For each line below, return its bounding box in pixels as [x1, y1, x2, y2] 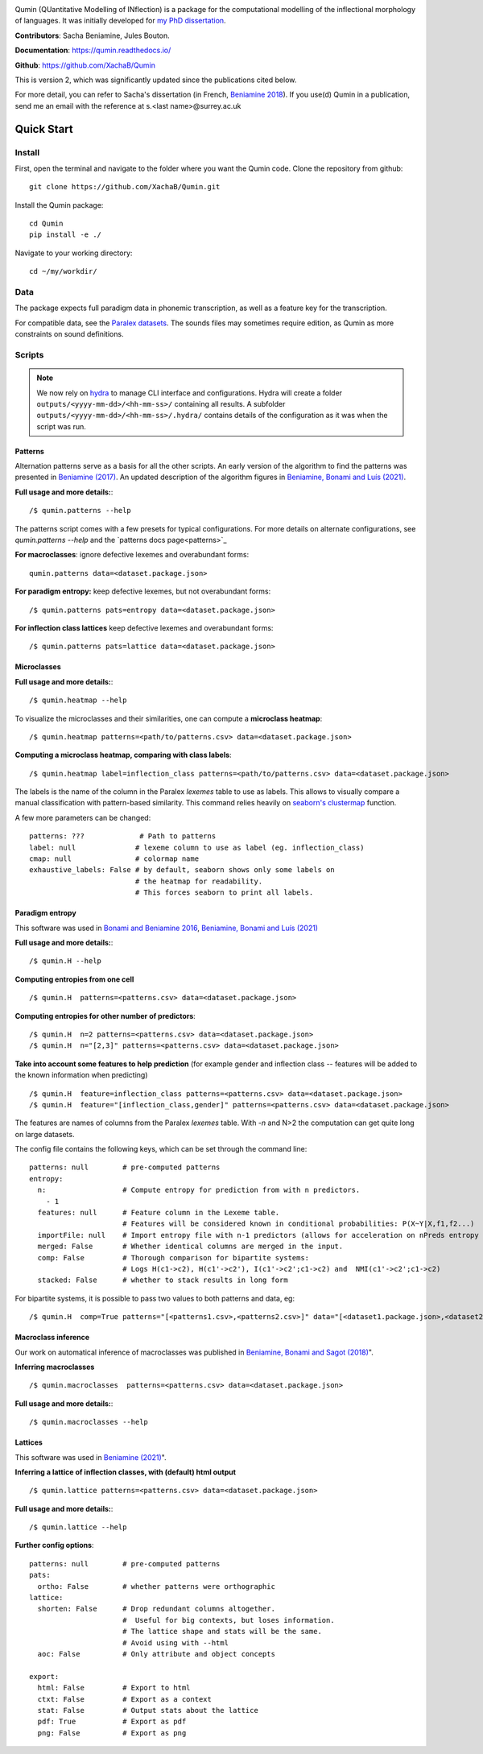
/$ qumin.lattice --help [29, 1523, 127, 1532]
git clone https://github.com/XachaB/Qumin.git [29, 182, 221, 192]
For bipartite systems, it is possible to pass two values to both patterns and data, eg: [14, 1293, 295, 1303]
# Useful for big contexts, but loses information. [122, 1615, 335, 1624]
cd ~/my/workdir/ [29, 267, 97, 276]
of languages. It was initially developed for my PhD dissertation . [14, 16, 226, 26]
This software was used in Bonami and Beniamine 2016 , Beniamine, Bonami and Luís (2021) [14, 923, 318, 933]
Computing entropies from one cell [14, 974, 134, 984]
